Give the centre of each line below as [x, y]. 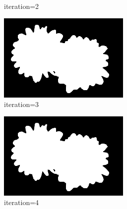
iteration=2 [22, 6]
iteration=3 [22, 104]
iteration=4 [22, 202]
